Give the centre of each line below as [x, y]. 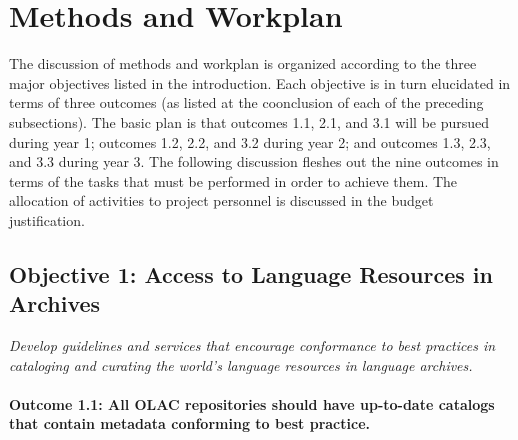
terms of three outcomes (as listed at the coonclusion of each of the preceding [246, 102]
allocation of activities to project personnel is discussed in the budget [221, 200]
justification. [47, 219]
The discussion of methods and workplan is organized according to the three [243, 63]
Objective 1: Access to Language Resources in [251, 273]
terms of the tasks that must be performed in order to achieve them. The [233, 180]
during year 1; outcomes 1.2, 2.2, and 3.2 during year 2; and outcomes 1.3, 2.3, [250, 141]
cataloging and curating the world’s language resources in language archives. [241, 364]
